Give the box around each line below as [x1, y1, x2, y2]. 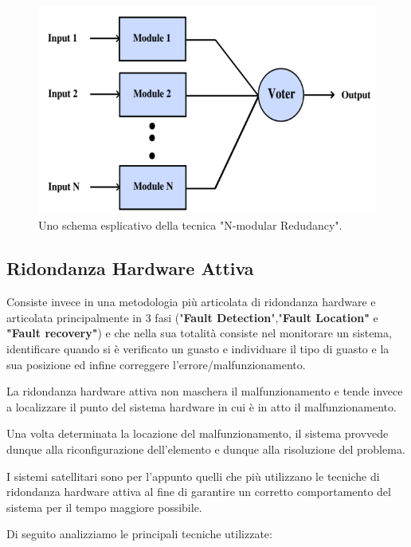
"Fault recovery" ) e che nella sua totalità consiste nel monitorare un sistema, [6, 325, 392, 341]
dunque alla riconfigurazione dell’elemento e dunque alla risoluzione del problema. [6, 441, 405, 457]
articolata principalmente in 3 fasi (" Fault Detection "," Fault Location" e [6, 309, 378, 325]
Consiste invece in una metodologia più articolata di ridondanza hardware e [6, 293, 376, 310]
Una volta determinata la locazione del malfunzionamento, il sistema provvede [6, 425, 389, 442]
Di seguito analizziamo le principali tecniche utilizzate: [6, 525, 272, 542]
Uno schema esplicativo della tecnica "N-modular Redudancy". [38, 217, 342, 234]
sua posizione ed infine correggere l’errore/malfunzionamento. [6, 356, 306, 372]
